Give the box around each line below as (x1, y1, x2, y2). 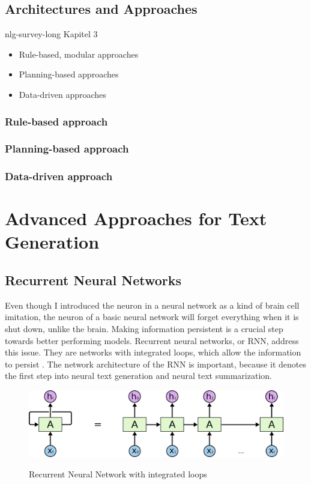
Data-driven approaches (19, 88, 106, 100)
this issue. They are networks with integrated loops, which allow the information (5, 346, 301, 358)
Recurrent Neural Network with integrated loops (29, 468, 207, 480)
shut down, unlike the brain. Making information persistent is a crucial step (5, 322, 283, 335)
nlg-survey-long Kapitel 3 (5, 28, 98, 40)
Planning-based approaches (19, 68, 119, 80)
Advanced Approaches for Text (5, 206, 267, 231)
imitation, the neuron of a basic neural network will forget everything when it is (5, 310, 299, 323)
